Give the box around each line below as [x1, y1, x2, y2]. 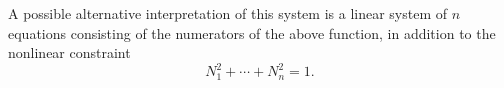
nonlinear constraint [8, 42, 131, 63]
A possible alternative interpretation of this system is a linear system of [8, 3, 448, 23]
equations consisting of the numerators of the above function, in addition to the [8, 22, 496, 43]
